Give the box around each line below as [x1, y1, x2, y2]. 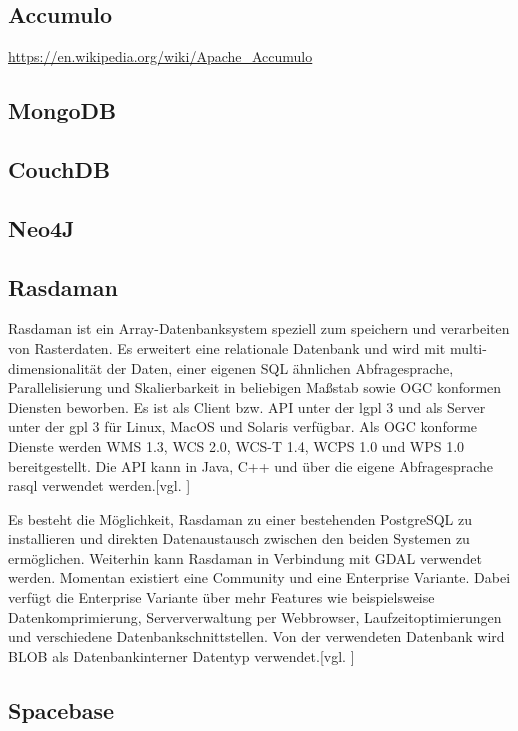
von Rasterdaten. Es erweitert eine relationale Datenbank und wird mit [8, 337, 446, 358]
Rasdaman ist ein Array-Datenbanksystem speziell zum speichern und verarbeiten [8, 318, 510, 339]
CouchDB [8, 153, 111, 184]
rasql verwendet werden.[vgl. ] [8, 475, 191, 496]
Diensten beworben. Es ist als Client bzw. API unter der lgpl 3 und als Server [8, 396, 486, 417]
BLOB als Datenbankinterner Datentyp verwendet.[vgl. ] [8, 645, 355, 666]
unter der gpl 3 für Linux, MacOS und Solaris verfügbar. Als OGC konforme [8, 416, 478, 437]
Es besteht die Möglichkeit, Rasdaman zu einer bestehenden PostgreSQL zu [8, 508, 473, 529]
